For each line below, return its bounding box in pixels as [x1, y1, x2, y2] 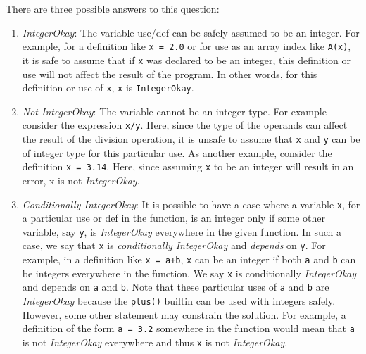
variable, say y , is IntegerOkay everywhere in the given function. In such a [22, 224, 342, 239]
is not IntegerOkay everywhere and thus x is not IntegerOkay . [22, 334, 288, 349]
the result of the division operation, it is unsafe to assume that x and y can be [22, 132, 360, 146]
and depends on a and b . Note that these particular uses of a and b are [22, 279, 329, 294]
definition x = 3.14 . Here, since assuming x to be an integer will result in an [22, 159, 354, 174]
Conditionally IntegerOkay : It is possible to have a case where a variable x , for [22, 196, 360, 211]
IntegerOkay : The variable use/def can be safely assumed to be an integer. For [22, 25, 360, 39]
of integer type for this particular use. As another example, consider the [22, 145, 332, 160]
